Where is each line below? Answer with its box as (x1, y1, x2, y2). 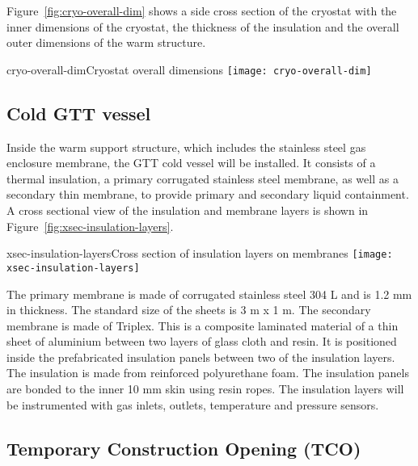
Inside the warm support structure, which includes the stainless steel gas (6, 138, 366, 155)
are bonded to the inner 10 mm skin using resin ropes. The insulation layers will (6, 380, 404, 397)
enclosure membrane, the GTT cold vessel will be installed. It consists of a (6, 154, 376, 171)
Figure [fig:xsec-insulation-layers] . (6, 217, 174, 234)
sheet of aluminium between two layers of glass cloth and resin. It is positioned (6, 333, 397, 350)
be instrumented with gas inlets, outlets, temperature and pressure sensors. (6, 396, 379, 413)
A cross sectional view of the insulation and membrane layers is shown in (6, 202, 369, 219)
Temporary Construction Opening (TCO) (6, 435, 361, 460)
